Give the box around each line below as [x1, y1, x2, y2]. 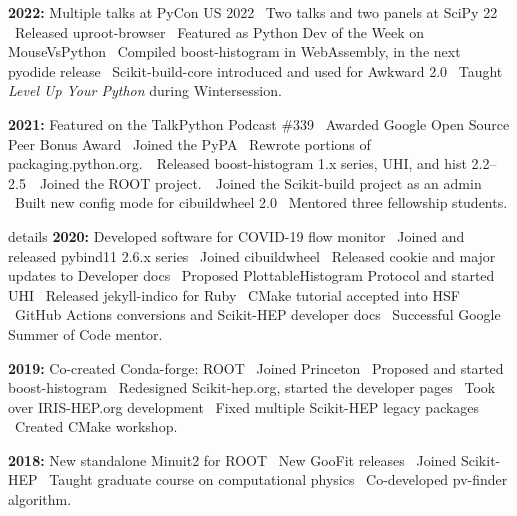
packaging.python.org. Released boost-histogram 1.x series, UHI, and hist [8, 153, 467, 174]
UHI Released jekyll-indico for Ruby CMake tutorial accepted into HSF [8, 284, 460, 305]
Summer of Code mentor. [8, 323, 163, 344]
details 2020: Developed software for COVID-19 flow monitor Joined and [8, 225, 465, 246]
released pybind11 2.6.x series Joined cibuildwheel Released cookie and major [8, 245, 496, 266]
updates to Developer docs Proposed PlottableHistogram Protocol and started [8, 265, 495, 286]
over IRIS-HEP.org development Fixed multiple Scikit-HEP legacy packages [8, 396, 480, 417]
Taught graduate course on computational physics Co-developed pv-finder [49, 469, 508, 490]
